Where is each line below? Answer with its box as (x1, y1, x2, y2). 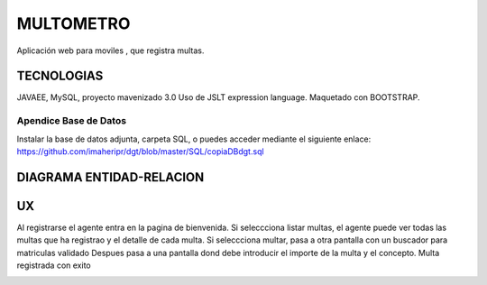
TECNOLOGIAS (16, 69, 104, 84)
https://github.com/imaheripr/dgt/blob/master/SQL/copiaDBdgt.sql (16, 145, 265, 157)
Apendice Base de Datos (16, 115, 126, 127)
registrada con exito (16, 260, 91, 271)
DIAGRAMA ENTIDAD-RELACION (16, 170, 205, 185)
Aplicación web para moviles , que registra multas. (16, 45, 205, 56)
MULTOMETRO (16, 14, 131, 33)
